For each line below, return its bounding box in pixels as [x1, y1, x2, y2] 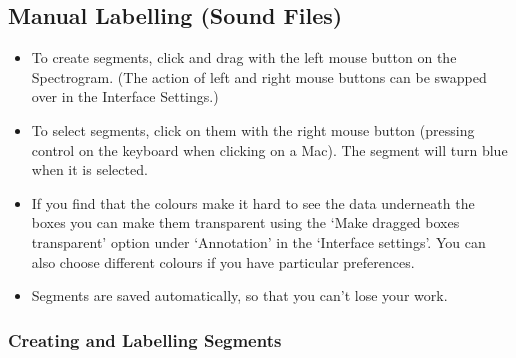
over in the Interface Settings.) [31, 86, 219, 107]
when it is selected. [31, 159, 148, 180]
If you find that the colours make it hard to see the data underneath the [31, 192, 475, 213]
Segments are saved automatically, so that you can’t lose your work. [31, 285, 448, 306]
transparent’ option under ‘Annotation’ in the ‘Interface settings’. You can [31, 231, 486, 252]
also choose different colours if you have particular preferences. [31, 251, 415, 272]
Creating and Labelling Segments [8, 327, 282, 352]
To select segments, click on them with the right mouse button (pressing [31, 119, 475, 140]
